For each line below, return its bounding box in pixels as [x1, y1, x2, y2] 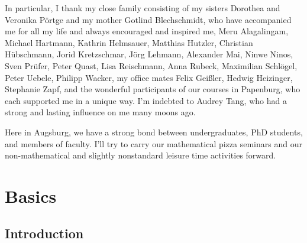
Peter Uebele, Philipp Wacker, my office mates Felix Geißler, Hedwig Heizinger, [5, 71, 293, 83]
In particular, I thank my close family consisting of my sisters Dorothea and [5, 2, 280, 14]
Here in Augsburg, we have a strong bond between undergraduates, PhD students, [5, 125, 303, 138]
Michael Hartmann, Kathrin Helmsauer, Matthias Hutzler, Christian [5, 36, 253, 48]
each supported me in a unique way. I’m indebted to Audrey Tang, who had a [5, 94, 287, 106]
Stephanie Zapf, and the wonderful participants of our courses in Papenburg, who [5, 83, 300, 95]
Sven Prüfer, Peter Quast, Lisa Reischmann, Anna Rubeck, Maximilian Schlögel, [5, 59, 298, 72]
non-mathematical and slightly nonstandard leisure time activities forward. [5, 149, 276, 161]
